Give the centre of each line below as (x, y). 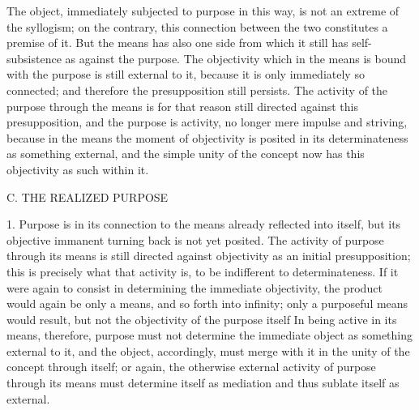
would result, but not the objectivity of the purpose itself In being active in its (202, 319)
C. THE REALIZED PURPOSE (88, 196)
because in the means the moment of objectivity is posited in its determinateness (207, 137)
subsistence (34, 58)
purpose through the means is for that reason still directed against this (182, 106)
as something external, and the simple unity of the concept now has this (186, 154)
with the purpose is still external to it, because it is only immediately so (186, 74)
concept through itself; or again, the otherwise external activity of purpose (191, 367)
